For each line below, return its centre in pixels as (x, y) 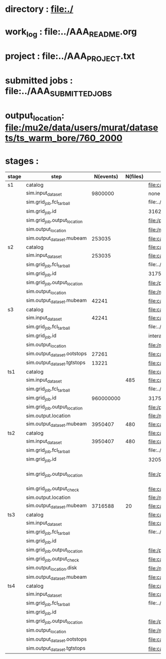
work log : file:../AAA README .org (71, 33)
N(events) (106, 177)
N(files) (134, 177)
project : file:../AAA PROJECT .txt (70, 57)
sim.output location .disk (52, 568)
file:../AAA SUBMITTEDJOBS (59, 92)
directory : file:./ (39, 9)
